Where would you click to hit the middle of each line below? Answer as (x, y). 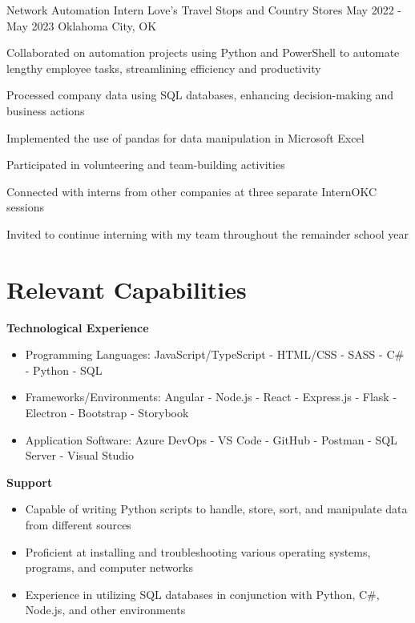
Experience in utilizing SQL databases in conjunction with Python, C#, (202, 594)
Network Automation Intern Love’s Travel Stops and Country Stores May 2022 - (204, 10)
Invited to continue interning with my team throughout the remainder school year (207, 233)
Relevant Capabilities (127, 289)
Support (30, 482)
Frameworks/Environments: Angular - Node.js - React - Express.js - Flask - (211, 397)
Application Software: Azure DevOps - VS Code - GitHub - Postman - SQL (211, 439)
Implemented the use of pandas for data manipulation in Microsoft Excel (185, 137)
